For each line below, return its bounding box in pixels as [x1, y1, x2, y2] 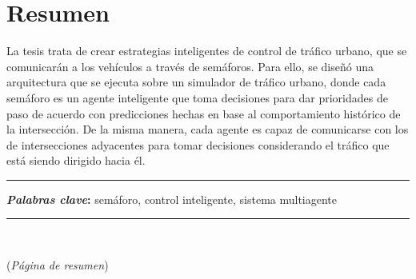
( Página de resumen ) [6, 257, 109, 273]
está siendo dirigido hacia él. [6, 152, 146, 169]
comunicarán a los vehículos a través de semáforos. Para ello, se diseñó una [6, 58, 374, 74]
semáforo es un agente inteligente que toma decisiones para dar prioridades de [6, 89, 388, 106]
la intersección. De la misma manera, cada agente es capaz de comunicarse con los [6, 121, 409, 138]
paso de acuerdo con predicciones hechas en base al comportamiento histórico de [6, 105, 401, 122]
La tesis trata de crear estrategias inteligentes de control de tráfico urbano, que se [6, 42, 407, 59]
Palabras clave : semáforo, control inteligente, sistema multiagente [6, 190, 338, 207]
